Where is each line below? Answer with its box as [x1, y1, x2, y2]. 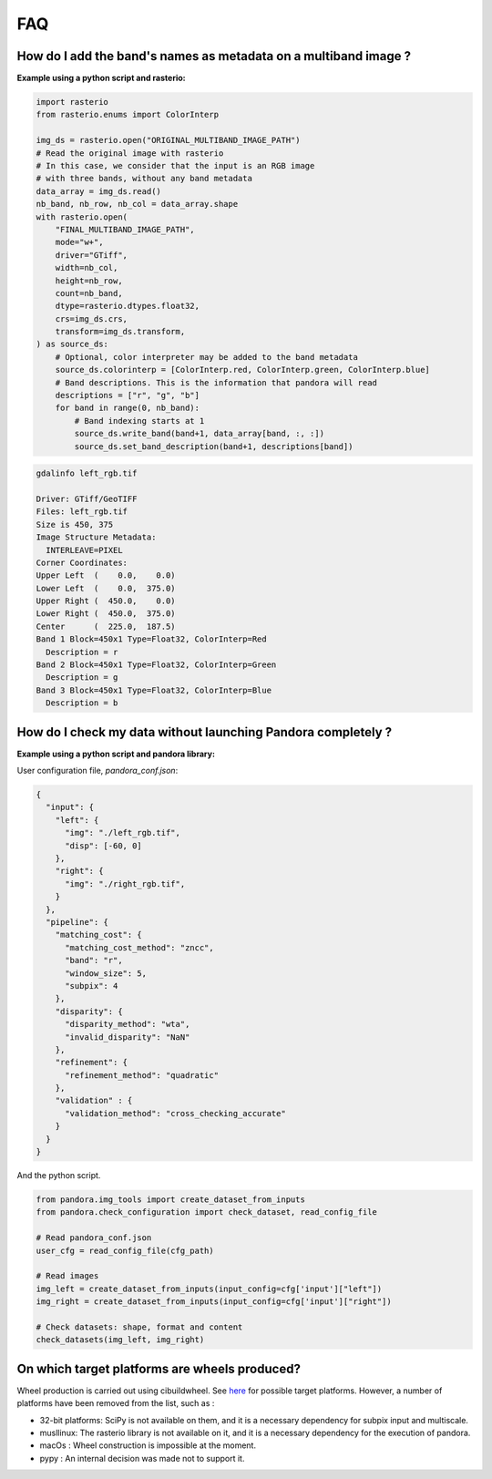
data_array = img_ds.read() [36, 186, 161, 196]
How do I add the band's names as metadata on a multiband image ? [16, 48, 412, 64]
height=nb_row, [55, 275, 123, 286]
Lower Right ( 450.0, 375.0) [36, 609, 177, 619]
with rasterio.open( [36, 211, 128, 222]
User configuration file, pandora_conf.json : [16, 765, 179, 776]
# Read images [36, 1271, 99, 1281]
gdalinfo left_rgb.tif [36, 468, 138, 478]
